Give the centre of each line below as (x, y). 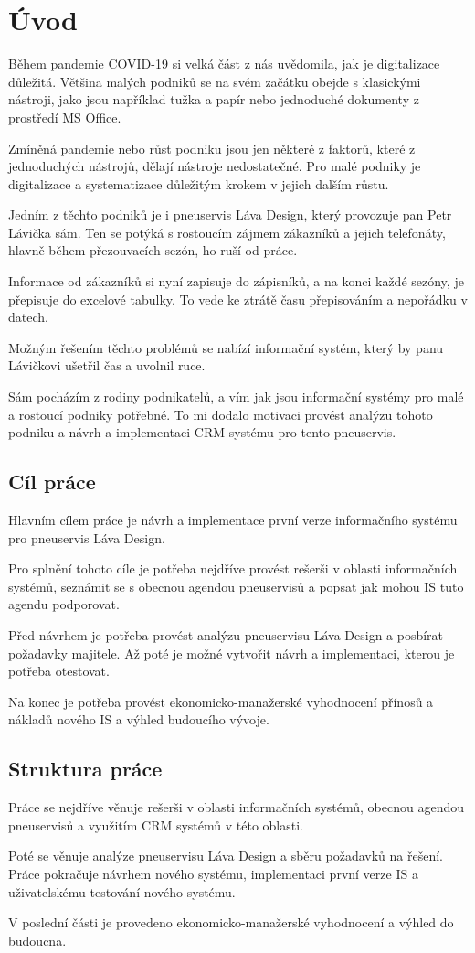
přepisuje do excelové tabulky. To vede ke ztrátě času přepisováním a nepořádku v (238, 299)
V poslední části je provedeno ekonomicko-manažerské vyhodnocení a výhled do (231, 922)
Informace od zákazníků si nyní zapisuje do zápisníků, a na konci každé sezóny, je (236, 281)
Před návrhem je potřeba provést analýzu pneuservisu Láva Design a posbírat (226, 634)
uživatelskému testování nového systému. (122, 891)
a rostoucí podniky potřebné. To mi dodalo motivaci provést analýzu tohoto (221, 414)
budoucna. (37, 940)
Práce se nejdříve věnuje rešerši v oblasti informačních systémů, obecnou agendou (236, 807)
